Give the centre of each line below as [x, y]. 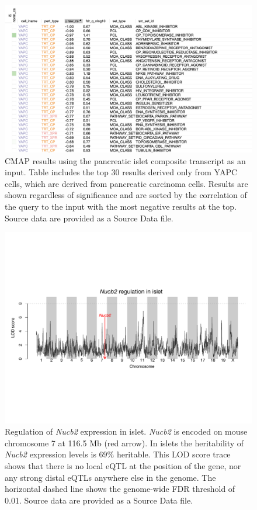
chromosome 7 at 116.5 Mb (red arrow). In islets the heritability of [124, 443]
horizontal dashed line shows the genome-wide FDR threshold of [120, 489]
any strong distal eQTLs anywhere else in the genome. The [110, 477]
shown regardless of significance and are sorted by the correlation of [126, 195]
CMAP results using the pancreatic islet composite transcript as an [125, 160]
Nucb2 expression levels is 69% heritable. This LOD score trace [118, 454]
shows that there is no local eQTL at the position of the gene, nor [123, 466]
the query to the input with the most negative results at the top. [121, 206]
